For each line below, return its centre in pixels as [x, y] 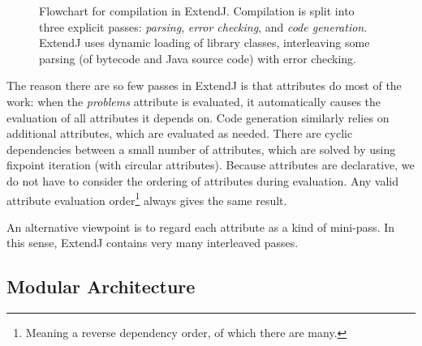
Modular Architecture [101, 286]
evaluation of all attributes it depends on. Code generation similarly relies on [198, 117]
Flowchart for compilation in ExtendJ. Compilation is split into [197, 11]
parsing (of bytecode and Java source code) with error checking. [198, 58]
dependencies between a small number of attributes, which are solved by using [201, 149]
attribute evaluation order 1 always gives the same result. [147, 199]
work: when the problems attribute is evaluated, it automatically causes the [194, 101]
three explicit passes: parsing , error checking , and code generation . [203, 26]
